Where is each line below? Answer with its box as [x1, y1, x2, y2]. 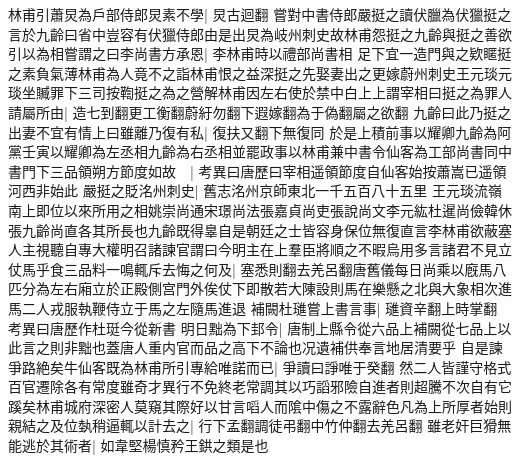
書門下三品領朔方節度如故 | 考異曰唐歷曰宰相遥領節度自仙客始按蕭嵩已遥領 [8, 160, 507, 181]
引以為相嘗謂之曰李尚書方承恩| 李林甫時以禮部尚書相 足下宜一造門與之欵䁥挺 [8, 43, 512, 64]
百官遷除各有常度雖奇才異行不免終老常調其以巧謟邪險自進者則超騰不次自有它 [8, 376, 512, 397]
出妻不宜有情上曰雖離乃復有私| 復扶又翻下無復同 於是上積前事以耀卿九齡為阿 [8, 121, 512, 142]
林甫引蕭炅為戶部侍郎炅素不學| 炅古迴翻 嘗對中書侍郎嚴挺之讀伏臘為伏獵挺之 [8, 4, 512, 24]
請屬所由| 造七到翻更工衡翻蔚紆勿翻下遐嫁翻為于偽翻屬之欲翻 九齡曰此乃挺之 [8, 101, 512, 122]
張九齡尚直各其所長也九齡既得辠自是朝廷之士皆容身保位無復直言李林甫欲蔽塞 [8, 219, 512, 240]
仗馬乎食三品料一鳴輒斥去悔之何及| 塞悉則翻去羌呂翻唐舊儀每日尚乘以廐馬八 [8, 258, 507, 279]
